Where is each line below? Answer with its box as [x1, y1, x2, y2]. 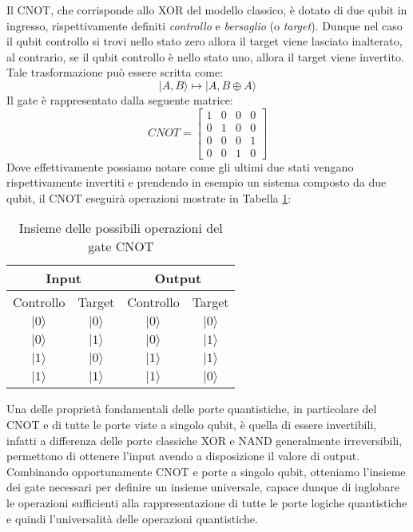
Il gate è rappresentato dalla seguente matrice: [6, 91, 233, 108]
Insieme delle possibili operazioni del [18, 219, 223, 238]
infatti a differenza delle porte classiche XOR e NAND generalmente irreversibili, [6, 432, 403, 448]
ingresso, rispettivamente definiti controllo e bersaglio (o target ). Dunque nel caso [6, 17, 403, 33]
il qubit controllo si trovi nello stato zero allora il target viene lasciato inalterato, [6, 33, 403, 49]
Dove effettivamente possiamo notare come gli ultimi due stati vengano [6, 158, 354, 175]
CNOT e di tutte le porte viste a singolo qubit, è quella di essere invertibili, [6, 416, 377, 433]
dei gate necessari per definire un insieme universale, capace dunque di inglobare [6, 479, 400, 495]
